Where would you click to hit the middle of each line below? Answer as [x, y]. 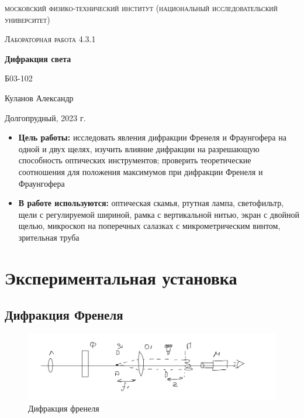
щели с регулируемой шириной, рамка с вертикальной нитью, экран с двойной [159, 214]
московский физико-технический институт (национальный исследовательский [141, 8]
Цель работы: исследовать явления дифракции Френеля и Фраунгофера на [152, 137]
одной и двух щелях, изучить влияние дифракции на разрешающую [139, 148]
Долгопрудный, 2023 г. [45, 117]
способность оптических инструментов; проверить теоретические [135, 160]
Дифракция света [38, 58]
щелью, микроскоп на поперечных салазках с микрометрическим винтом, [149, 226]
